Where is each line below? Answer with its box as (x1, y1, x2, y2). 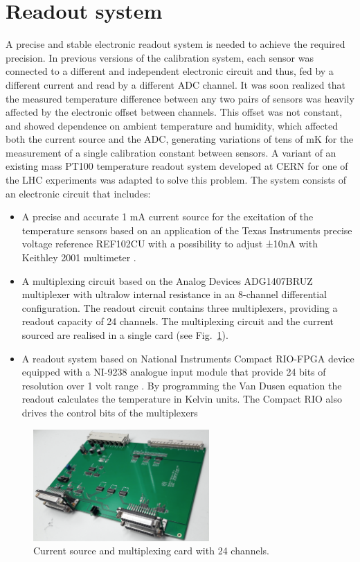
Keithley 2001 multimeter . (21, 250, 136, 265)
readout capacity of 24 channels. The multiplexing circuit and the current (21, 314, 334, 328)
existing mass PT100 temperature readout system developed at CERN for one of (6, 159, 348, 173)
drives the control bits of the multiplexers (21, 405, 198, 419)
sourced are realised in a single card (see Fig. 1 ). (21, 328, 228, 342)
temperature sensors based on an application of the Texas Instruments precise (21, 222, 352, 237)
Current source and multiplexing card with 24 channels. (33, 543, 269, 558)
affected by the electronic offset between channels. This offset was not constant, (6, 105, 343, 119)
